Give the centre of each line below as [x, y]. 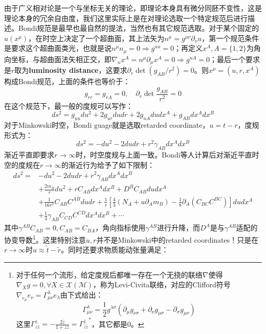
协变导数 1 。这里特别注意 [45, 239]
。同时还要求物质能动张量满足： [115, 250]
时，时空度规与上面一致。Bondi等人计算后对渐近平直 [164, 155]
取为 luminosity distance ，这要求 [71, 70]
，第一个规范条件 [230, 38]
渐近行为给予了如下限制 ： [112, 164]
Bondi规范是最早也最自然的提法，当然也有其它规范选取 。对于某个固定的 [139, 28]
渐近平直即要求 [29, 155]
